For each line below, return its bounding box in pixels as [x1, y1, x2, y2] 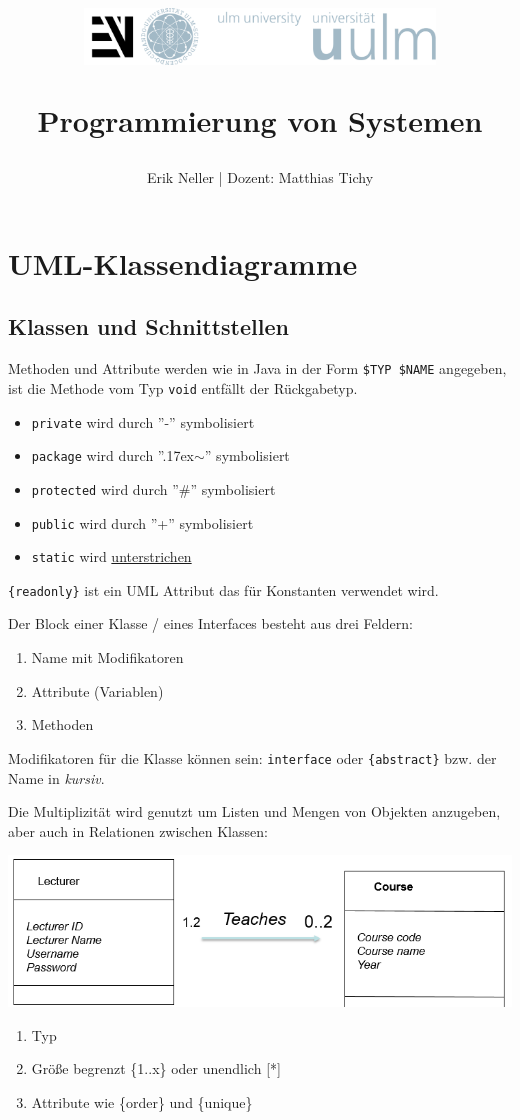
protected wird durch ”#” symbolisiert [31, 478, 276, 499]
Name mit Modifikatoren [31, 647, 184, 668]
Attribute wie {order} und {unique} [31, 1091, 253, 1112]
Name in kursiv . [8, 767, 105, 788]
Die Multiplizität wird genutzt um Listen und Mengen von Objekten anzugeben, [8, 801, 501, 822]
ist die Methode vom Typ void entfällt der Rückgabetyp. [8, 377, 358, 398]
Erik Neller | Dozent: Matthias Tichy [146, 167, 374, 188]
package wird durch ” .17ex [31, 445, 195, 466]
